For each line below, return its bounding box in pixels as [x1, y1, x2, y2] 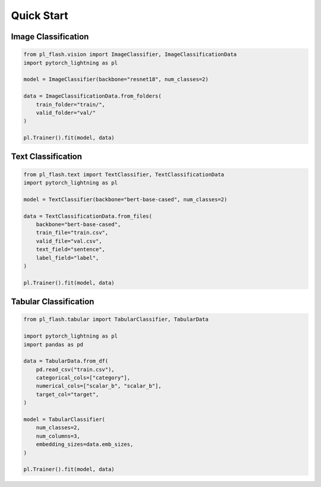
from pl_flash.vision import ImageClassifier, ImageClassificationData [23, 51, 237, 58]
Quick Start [11, 9, 68, 22]
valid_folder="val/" [36, 109, 96, 116]
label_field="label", [36, 254, 99, 261]
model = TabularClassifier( [23, 416, 105, 423]
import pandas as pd [23, 341, 83, 348]
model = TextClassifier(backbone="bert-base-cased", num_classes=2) [23, 196, 228, 202]
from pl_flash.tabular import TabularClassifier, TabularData [23, 316, 209, 323]
